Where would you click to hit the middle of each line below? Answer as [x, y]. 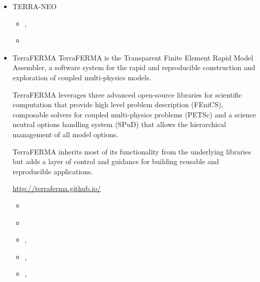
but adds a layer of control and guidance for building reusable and [116, 161]
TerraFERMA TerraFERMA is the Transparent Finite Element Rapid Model [133, 57]
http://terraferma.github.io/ [57, 188]
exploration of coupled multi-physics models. [82, 77]
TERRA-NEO [35, 6]
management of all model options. [65, 134]
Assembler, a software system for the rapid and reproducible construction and [134, 67]
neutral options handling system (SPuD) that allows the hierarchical [119, 124]
